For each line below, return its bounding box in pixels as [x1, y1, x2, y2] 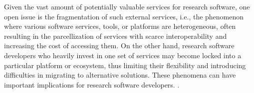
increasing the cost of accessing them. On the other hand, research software [4, 40, 235, 51]
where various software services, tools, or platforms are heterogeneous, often [4, 21, 236, 31]
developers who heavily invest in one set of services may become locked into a [4, 50, 242, 60]
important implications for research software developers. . [4, 79, 180, 90]
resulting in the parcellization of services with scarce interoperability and [4, 30, 227, 41]
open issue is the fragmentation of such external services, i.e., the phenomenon [4, 11, 244, 21]
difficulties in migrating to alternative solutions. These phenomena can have [4, 70, 236, 80]
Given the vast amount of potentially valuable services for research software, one [4, 1, 250, 11]
